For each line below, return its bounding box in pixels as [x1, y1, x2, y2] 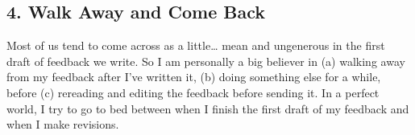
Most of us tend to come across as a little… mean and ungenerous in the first [6, 37, 385, 54]
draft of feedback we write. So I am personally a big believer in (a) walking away [6, 52, 405, 69]
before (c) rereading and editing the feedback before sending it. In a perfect [6, 84, 380, 100]
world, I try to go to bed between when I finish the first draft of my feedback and [6, 100, 409, 117]
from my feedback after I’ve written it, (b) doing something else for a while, [6, 68, 381, 85]
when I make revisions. [6, 116, 119, 133]
